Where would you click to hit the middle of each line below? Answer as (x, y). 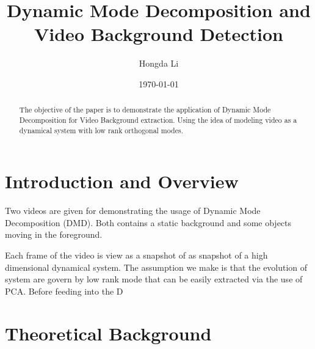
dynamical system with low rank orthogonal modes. (101, 130)
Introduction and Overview (122, 181)
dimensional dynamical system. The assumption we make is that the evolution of (156, 267)
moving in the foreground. (54, 234)
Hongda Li (159, 63)
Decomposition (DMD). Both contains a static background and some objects (148, 222)
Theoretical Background (108, 333)
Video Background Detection (159, 34)
